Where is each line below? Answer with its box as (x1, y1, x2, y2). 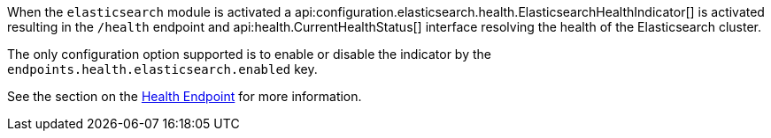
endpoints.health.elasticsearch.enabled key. (7, 62, 318, 76)
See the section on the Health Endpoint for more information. (7, 89, 362, 104)
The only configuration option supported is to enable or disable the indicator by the (7, 47, 491, 62)
